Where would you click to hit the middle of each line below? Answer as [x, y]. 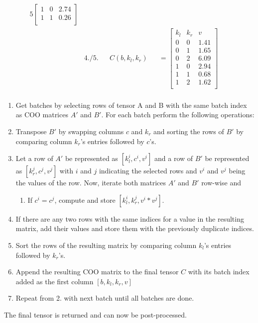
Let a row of [34, 158]
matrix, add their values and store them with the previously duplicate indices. [135, 228]
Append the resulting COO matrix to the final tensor [97, 272]
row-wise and [221, 183]
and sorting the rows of [189, 131]
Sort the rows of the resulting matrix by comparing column [106, 245]
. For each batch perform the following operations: [178, 115]
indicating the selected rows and [148, 171]
